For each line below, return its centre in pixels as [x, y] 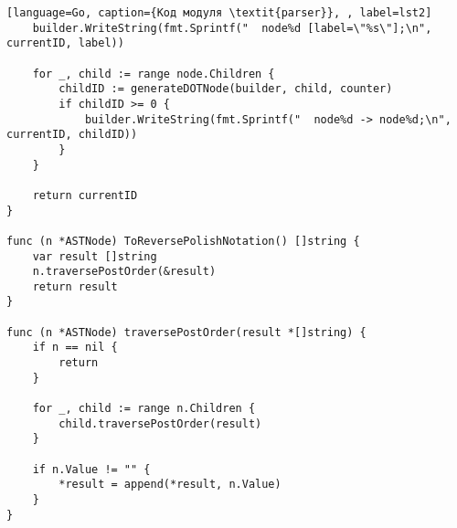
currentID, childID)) [72, 135]
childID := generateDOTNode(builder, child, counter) [226, 89]
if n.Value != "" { [91, 469]
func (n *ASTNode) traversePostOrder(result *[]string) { [186, 332]
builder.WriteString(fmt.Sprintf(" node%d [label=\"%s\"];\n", [232, 28]
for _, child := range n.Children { [144, 409]
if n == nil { [75, 348]
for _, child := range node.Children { [154, 74]
